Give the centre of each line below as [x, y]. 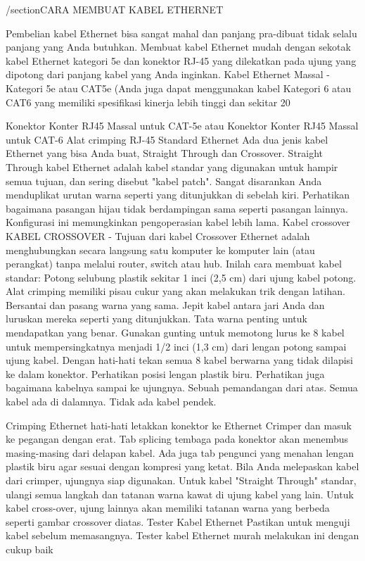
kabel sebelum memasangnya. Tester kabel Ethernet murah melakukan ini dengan [182, 535]
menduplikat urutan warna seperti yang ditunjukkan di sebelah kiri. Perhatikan [178, 195]
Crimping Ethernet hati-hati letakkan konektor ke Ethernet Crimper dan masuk [179, 425]
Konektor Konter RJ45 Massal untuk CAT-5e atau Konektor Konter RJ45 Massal [182, 126]
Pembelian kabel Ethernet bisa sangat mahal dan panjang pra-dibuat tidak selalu [181, 33]
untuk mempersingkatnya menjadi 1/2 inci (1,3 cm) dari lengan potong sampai [176, 346]
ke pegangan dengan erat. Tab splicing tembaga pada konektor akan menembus [177, 439]
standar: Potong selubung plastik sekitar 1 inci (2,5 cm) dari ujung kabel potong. [181, 277]
